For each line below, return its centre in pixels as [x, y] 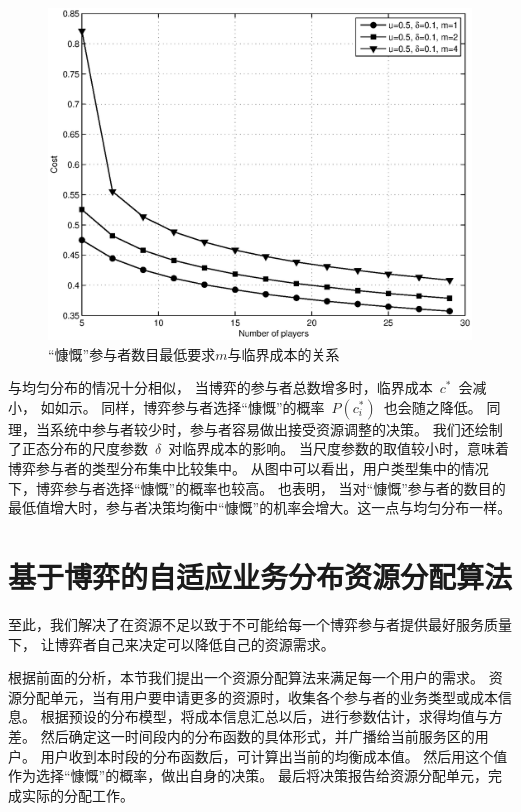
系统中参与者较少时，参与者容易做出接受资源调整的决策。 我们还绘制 [276, 428]
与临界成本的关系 [283, 353]
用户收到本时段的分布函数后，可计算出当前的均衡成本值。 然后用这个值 [274, 755]
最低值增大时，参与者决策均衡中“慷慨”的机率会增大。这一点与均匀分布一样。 [260, 507]
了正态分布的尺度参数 [78, 448]
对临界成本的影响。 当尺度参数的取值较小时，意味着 [338, 448]
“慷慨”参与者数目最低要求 [132, 353]
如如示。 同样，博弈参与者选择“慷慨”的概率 [182, 406]
